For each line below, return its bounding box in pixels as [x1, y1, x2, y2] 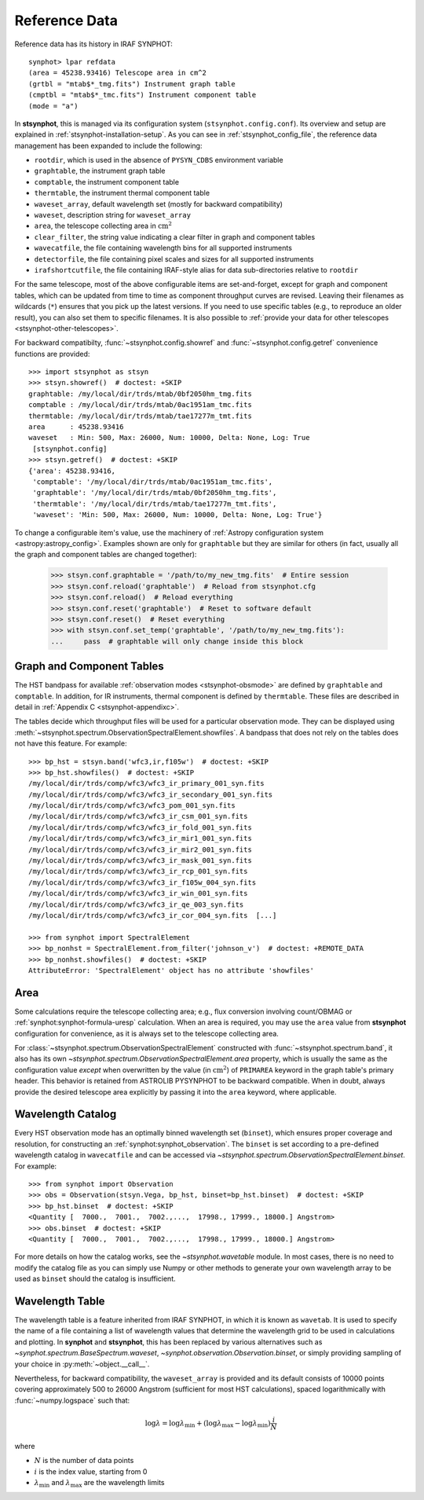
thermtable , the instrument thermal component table [34, 189, 210, 198]
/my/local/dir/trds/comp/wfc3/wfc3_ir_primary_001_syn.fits [28, 779, 265, 788]
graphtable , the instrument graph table [34, 166, 166, 176]
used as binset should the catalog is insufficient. [14, 1274, 176, 1284]
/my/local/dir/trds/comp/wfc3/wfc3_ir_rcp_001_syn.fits [28, 867, 248, 876]
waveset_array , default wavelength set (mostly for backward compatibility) [34, 199, 283, 208]
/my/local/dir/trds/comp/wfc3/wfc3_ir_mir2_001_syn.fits [28, 845, 253, 854]
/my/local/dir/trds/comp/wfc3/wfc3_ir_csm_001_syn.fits [28, 812, 248, 821]
